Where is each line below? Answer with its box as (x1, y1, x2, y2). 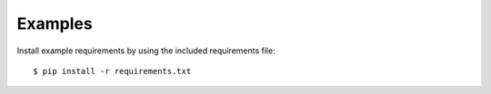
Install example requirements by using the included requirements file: (16, 45, 276, 56)
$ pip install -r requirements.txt (33, 66, 192, 76)
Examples (16, 14, 93, 33)
